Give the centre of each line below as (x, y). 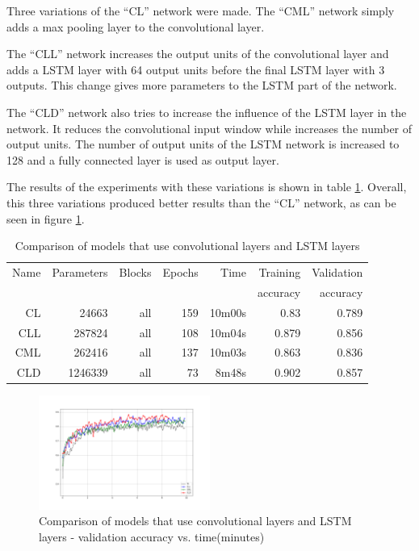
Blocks (135, 271)
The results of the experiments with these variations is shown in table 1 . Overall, (207, 187)
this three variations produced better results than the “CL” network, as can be (201, 202)
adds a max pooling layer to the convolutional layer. (136, 26)
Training (280, 271)
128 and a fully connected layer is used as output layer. (143, 159)
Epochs (180, 271)
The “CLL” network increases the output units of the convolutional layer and (198, 54)
